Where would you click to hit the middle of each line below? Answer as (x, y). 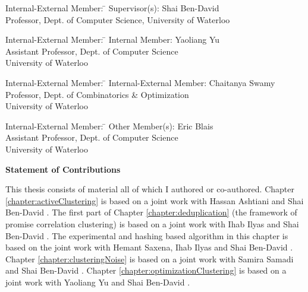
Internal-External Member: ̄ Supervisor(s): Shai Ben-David (112, 8)
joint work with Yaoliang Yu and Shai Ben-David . (98, 282)
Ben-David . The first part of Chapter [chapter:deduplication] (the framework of (151, 212)
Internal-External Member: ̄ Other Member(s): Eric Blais (109, 126)
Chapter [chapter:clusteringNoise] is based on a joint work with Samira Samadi (150, 258)
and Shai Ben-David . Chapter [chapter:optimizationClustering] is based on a (146, 270)
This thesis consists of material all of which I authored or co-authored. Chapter (150, 189)
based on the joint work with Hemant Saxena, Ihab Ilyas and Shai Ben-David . (149, 247)
